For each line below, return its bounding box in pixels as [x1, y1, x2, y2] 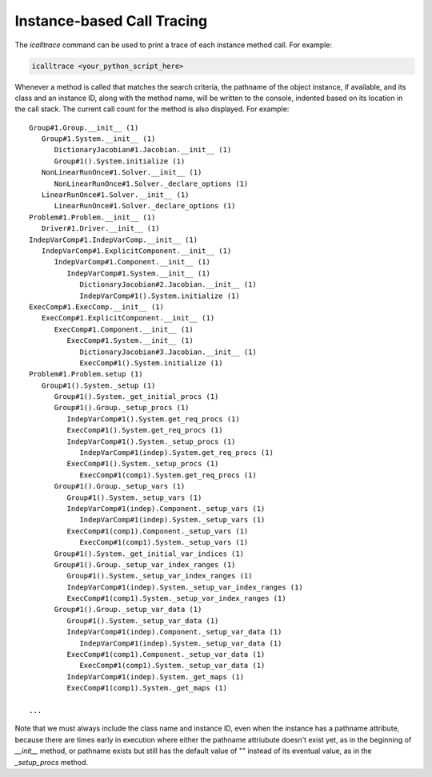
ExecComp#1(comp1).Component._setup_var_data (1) [66, 650, 266, 659]
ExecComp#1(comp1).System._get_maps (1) [66, 683, 228, 693]
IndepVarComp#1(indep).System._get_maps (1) [66, 672, 244, 681]
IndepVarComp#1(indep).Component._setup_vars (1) [66, 504, 266, 513]
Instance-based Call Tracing [14, 12, 208, 30]
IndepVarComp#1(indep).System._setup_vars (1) [79, 515, 266, 525]
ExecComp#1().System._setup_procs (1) [66, 459, 219, 469]
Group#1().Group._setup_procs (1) [54, 403, 190, 413]
